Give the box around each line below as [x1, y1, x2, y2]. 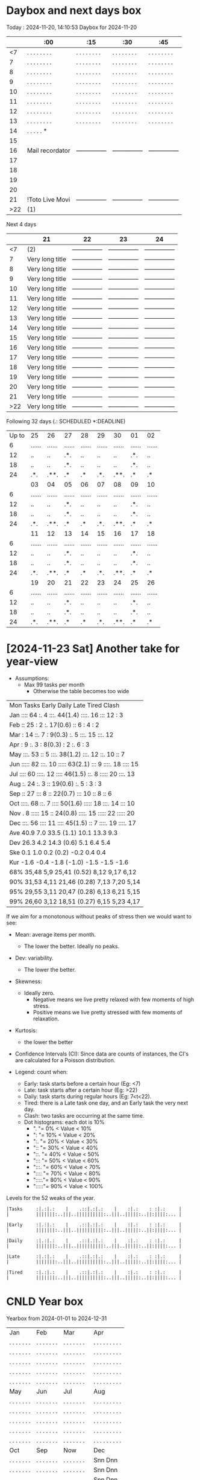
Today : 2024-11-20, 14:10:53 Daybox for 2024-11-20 [6, 24, 137, 31]
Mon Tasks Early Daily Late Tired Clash [9, 701, 120, 710]
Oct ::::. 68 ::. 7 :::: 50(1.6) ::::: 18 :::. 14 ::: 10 [9, 799, 135, 807]
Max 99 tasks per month [23, 681, 85, 688]
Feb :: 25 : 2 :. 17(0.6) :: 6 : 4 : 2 [9, 720, 99, 729]
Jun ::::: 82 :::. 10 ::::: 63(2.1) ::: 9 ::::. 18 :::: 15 [9, 760, 139, 768]
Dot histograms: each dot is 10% [23, 1118, 105, 1126]
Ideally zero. [23, 989, 55, 996]
